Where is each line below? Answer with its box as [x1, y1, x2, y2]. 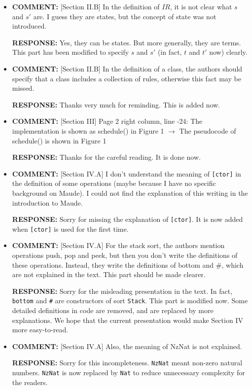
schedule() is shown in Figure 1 [12, 135, 107, 145]
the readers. [12, 377, 48, 387]
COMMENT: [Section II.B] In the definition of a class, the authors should [12, 63, 243, 73]
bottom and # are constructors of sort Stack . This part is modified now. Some [12, 295, 248, 306]
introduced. [12, 21, 47, 31]
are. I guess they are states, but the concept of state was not [33, 11, 216, 21]
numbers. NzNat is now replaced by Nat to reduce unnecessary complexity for [12, 367, 245, 378]
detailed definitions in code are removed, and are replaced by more [12, 305, 214, 316]
